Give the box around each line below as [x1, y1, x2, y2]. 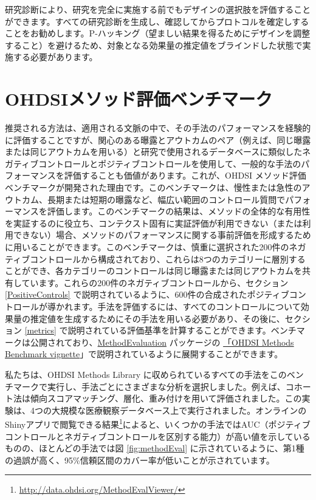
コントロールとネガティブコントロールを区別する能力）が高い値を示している [5, 430, 311, 442]
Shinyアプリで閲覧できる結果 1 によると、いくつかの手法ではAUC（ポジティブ [5, 416, 311, 430]
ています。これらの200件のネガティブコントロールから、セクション [21, 276, 289, 289]
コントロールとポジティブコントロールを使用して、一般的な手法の [38, 157, 301, 170]
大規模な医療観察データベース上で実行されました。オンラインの [51, 403, 307, 416]
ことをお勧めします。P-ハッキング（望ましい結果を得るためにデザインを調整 [5, 27, 311, 39]
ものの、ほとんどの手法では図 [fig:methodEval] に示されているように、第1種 [5, 442, 304, 454]
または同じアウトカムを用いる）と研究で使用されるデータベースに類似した [5, 145, 303, 158]
